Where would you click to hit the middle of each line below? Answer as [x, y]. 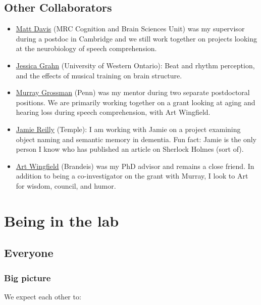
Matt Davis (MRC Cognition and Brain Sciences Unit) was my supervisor [130, 29]
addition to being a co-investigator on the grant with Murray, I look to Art [132, 176]
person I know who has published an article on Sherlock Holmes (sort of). [130, 149]
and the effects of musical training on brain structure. [99, 75]
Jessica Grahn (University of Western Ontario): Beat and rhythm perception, [135, 65]
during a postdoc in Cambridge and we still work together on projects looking [137, 38]
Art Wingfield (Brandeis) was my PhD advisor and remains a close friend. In [135, 166]
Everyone [29, 253]
